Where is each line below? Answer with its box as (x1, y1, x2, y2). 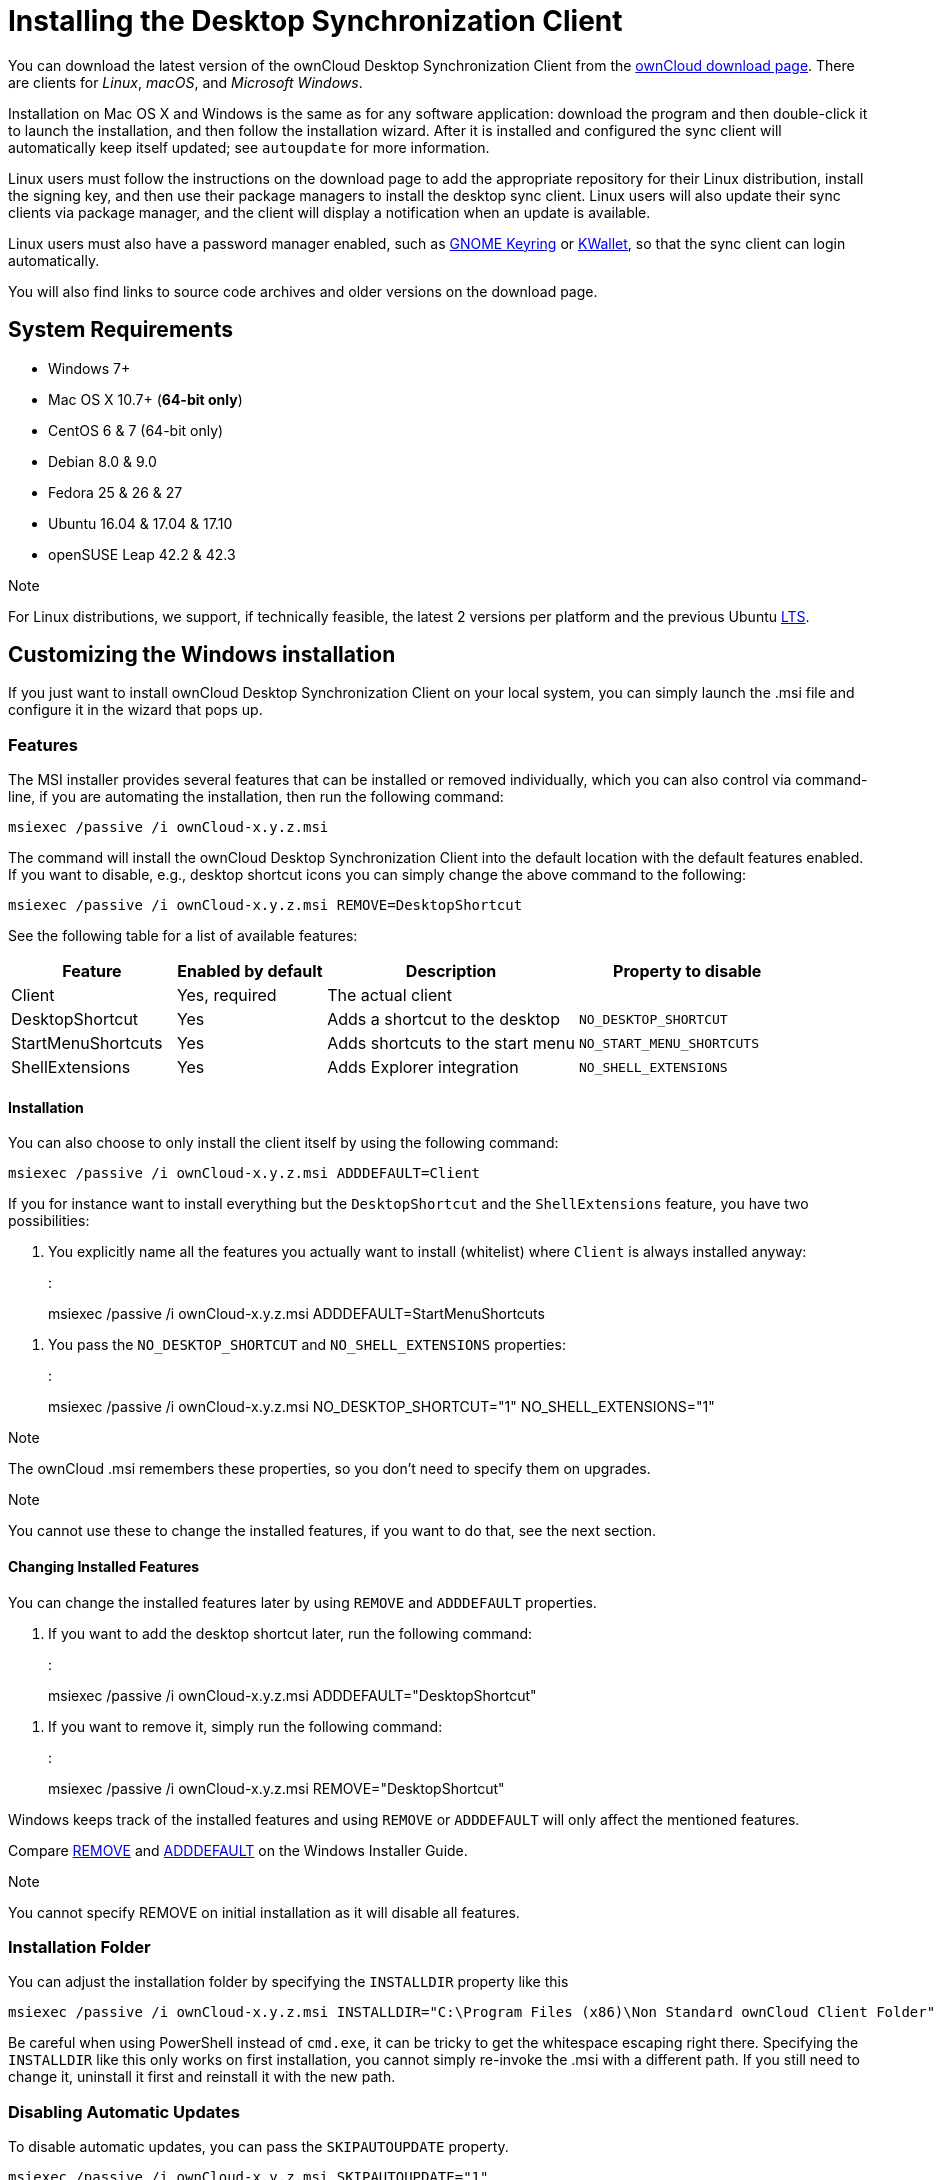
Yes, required (176, 985, 277, 1006)
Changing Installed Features (8, 1558, 200, 1576)
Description (405, 961, 497, 982)
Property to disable (613, 961, 762, 982)
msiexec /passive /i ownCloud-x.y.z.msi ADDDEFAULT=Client (8, 1165, 481, 1182)
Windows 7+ (48, 359, 131, 377)
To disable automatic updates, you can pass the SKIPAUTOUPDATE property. (8, 2138, 509, 2156)
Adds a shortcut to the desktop (327, 1009, 560, 1030)
